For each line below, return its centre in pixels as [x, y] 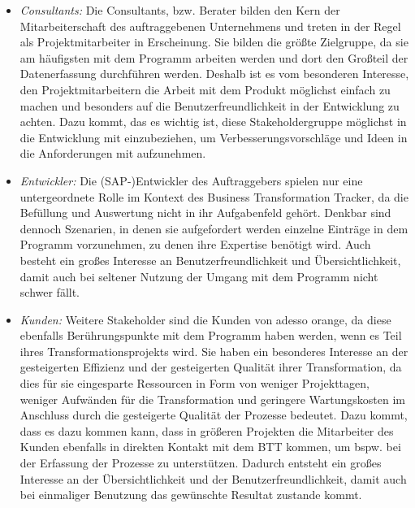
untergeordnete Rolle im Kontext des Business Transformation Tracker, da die [214, 196]
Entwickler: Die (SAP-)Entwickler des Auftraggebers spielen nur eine [191, 180]
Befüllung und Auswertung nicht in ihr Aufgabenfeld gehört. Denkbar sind [205, 213]
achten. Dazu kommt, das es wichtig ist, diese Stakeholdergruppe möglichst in [213, 122]
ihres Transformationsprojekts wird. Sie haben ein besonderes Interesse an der [214, 351]
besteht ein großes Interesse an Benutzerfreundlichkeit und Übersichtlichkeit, [210, 260]
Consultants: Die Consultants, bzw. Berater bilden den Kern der [180, 10]
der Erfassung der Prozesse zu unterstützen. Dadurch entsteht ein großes [201, 463]
